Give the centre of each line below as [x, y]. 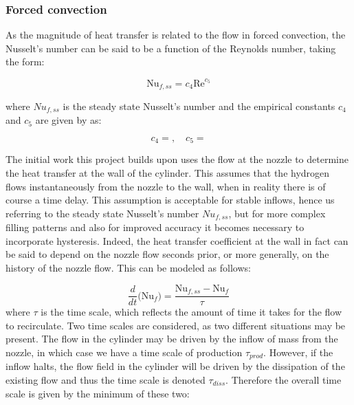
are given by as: [68, 120]
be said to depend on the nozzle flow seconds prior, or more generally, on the [167, 254]
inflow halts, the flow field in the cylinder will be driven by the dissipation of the [175, 366]
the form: [25, 62]
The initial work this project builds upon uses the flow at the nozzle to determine [177, 159]
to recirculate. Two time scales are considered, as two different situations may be [176, 325]
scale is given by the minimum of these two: [98, 393]
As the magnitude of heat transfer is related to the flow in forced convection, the [176, 35]
